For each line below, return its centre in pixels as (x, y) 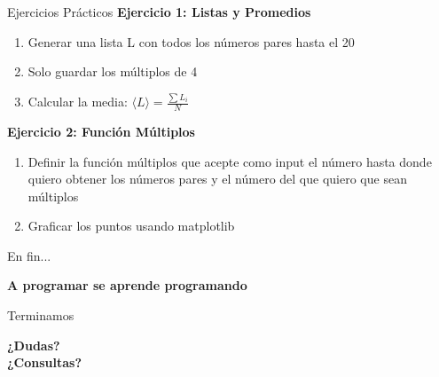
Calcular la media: (78, 102)
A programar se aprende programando (127, 285)
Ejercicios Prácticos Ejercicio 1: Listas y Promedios (159, 12)
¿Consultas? (45, 362)
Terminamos (41, 315)
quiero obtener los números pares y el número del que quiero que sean (217, 179)
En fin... (29, 255)
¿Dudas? (34, 345)
